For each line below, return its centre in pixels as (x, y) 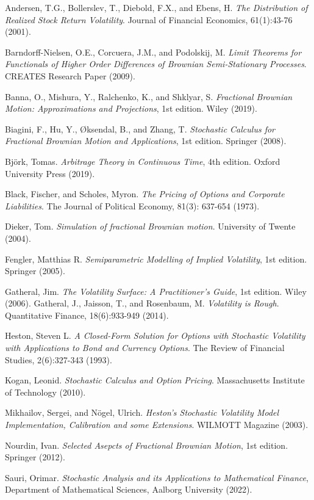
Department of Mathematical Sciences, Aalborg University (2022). (129, 489)
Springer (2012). (35, 457)
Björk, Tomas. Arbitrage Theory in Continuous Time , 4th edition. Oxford (143, 161)
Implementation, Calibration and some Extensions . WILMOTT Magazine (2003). (157, 425)
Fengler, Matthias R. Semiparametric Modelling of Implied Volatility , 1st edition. (156, 259)
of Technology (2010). (45, 392)
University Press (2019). (50, 173)
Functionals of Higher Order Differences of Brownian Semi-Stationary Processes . (156, 64)
